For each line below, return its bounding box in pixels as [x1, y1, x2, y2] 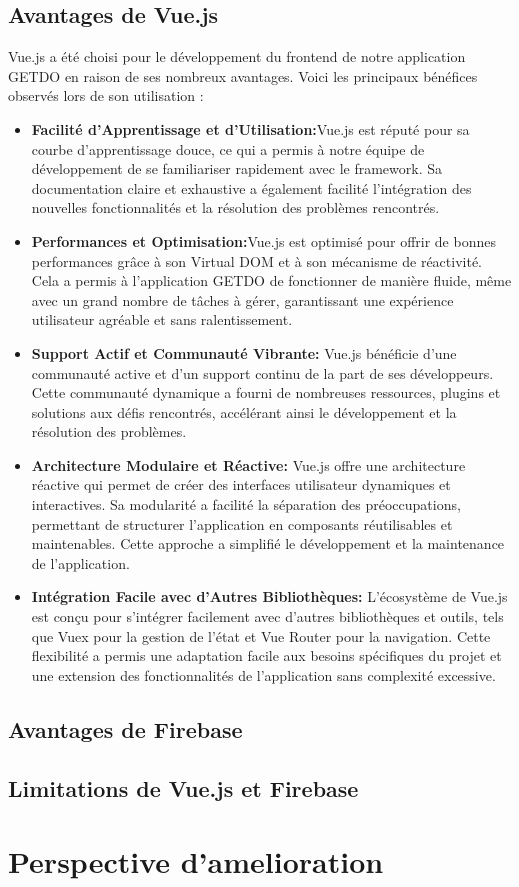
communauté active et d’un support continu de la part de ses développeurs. [31, 362, 494, 383]
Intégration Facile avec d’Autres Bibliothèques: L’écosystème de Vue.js [31, 586, 508, 607]
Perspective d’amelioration [8, 841, 384, 882]
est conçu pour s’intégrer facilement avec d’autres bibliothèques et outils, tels [31, 606, 504, 627]
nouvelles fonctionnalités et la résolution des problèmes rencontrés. [31, 197, 440, 218]
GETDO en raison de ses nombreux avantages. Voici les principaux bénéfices [8, 65, 478, 86]
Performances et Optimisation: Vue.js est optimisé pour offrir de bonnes [31, 230, 496, 251]
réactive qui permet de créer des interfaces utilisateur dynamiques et [31, 474, 451, 495]
